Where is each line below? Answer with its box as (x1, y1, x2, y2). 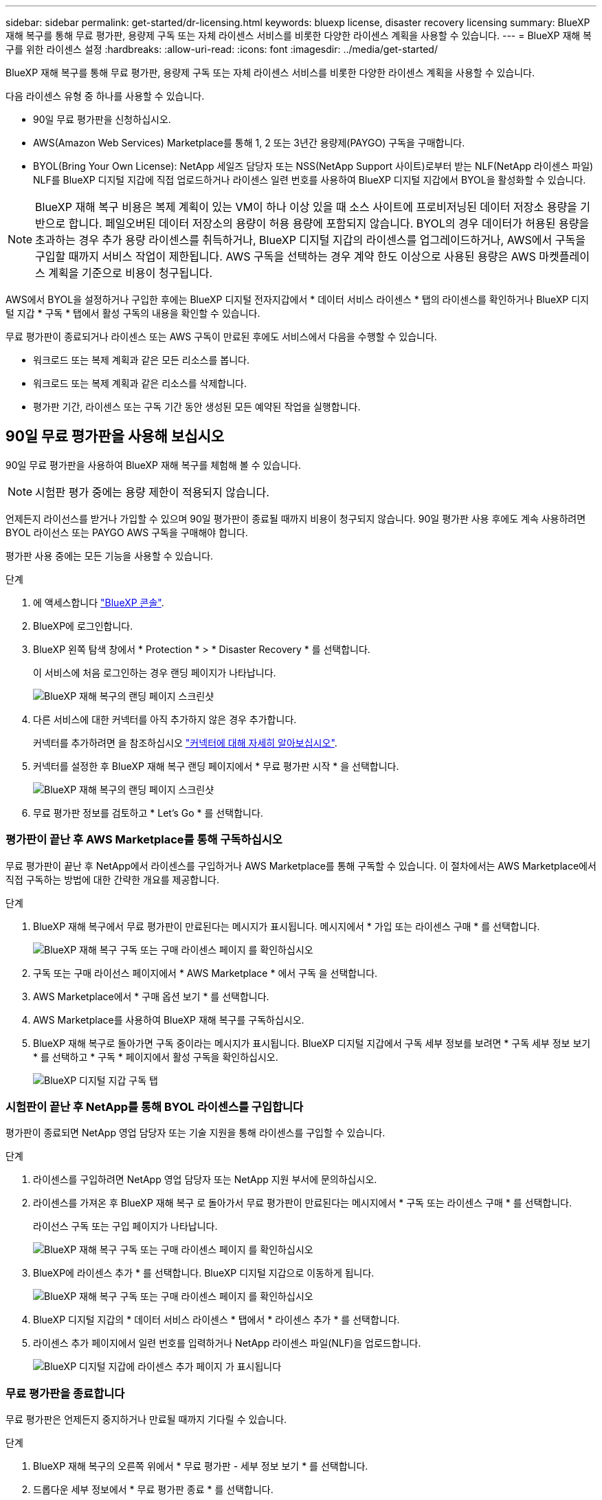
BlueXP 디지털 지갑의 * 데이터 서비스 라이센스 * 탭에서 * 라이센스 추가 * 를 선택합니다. (33, 1314, 400, 1326)
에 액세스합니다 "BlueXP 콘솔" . (33, 596, 164, 608)
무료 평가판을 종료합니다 (5, 1386, 125, 1400)
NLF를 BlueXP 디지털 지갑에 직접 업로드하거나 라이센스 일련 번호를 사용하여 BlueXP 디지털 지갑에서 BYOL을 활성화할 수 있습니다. (33, 174, 586, 186)
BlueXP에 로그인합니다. (33, 619, 133, 632)
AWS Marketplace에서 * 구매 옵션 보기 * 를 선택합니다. (33, 990, 269, 1002)
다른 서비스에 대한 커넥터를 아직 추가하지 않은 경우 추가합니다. (33, 713, 297, 725)
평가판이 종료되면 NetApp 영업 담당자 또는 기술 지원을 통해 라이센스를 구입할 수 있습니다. (5, 1127, 386, 1139)
